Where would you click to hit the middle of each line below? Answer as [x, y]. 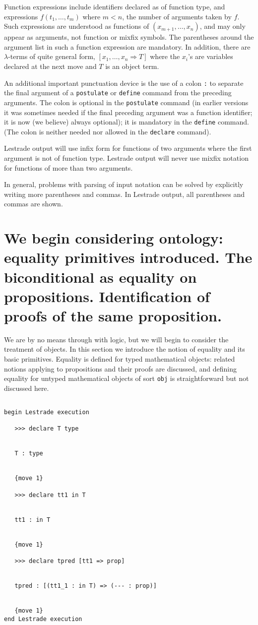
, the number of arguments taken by [177, 16]
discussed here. [27, 388]
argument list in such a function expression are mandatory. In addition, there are [127, 46]
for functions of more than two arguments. [68, 167]
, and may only [223, 26]
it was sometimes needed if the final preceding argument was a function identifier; [128, 112]
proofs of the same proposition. [113, 315]
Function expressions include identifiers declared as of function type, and [115, 6]
